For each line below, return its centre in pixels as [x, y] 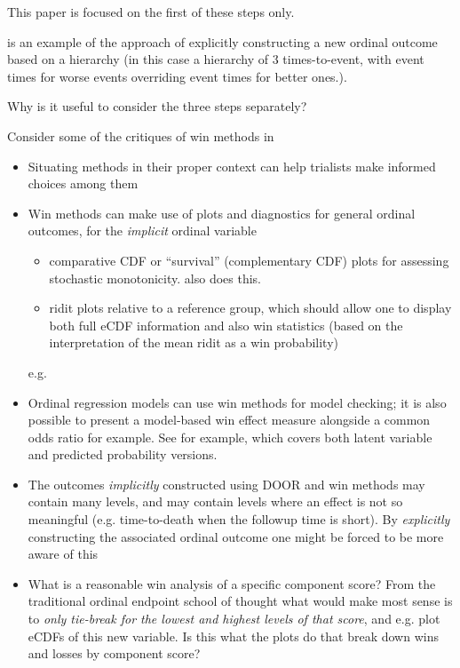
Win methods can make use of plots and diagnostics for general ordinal [222, 213]
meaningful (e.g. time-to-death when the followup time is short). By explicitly [239, 519]
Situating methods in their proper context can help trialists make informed [232, 166]
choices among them [83, 183]
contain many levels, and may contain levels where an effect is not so [215, 501]
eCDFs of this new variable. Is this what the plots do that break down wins [233, 636]
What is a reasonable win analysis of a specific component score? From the [232, 583]
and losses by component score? [114, 653]
